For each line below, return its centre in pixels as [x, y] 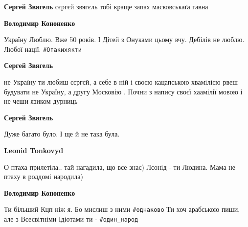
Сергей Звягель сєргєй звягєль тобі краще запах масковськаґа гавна [106, 6]
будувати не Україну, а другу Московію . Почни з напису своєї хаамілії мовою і [123, 91]
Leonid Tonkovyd [34, 150]
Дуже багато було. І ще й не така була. [62, 134]
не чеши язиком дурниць [41, 101]
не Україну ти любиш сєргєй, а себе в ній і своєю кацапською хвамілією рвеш [121, 82]
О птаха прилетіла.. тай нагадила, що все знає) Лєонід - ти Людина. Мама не [120, 167]
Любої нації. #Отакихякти [43, 49]
